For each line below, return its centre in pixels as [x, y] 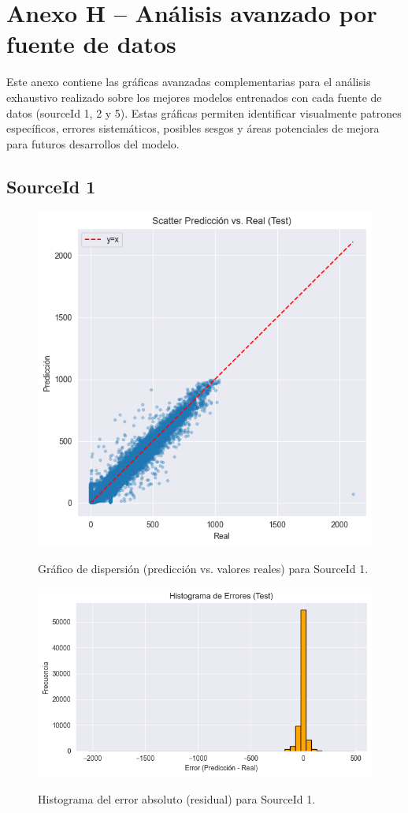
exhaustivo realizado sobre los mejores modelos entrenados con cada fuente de [194, 97]
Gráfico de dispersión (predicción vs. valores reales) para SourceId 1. [203, 569]
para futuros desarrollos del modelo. [93, 143]
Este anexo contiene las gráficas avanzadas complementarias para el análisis [189, 82]
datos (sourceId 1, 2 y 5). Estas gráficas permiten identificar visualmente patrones [204, 112]
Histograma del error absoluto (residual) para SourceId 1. [177, 798]
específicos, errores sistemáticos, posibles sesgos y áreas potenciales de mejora [193, 128]
